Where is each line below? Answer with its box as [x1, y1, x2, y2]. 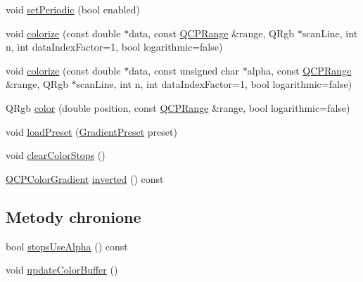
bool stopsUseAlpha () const [6, 238, 128, 253]
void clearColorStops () [6, 148, 106, 162]
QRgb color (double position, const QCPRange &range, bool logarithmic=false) [6, 100, 350, 115]
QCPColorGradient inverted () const [6, 171, 164, 186]
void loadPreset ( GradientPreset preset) [6, 124, 177, 139]
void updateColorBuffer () [6, 262, 118, 277]
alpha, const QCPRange [247, 63, 352, 77]
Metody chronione [6, 205, 141, 227]
